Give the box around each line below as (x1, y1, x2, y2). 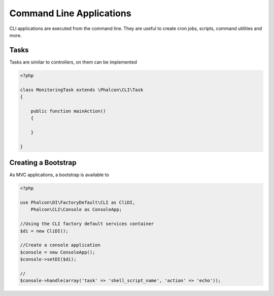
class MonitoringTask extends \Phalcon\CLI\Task (20, 87, 144, 92)
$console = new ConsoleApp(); (20, 249, 95, 255)
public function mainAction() (30, 108, 106, 114)
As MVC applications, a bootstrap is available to (9, 172, 109, 178)
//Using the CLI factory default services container (20, 221, 154, 227)
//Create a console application (20, 242, 101, 248)
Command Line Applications (9, 8, 131, 19)
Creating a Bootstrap (9, 158, 77, 167)
